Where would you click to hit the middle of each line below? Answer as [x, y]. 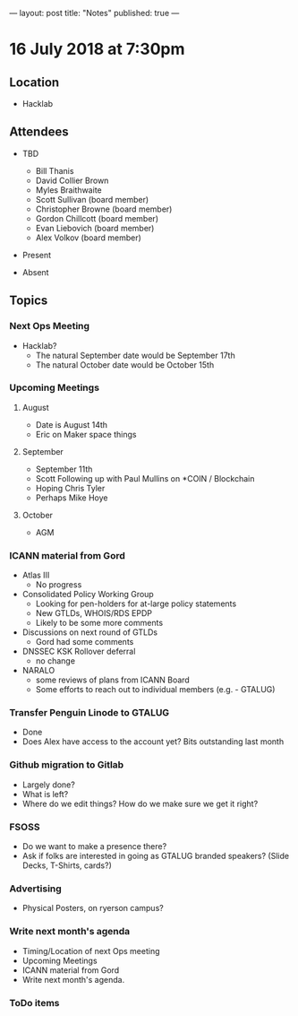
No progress [59, 585]
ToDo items [34, 1003]
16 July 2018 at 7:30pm [97, 49]
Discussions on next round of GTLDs [90, 632]
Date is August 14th [72, 424]
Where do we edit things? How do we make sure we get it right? [140, 803]
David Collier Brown [72, 180]
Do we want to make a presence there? [94, 846]
